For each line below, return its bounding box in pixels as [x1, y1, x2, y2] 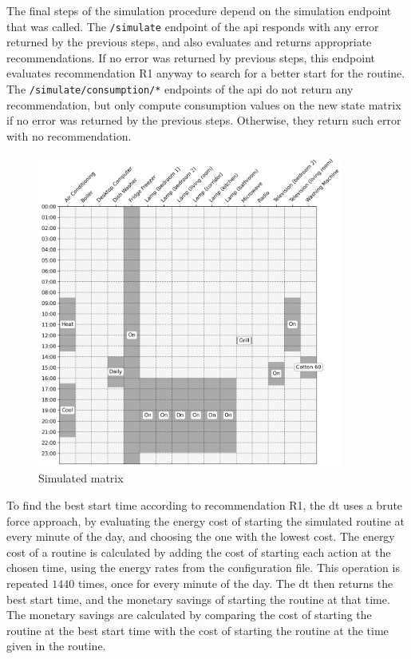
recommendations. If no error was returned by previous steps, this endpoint [6, 49, 375, 66]
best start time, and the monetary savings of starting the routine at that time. [6, 590, 390, 607]
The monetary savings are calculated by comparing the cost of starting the [6, 606, 372, 623]
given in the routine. [6, 637, 106, 654]
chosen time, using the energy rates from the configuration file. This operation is [6, 559, 400, 576]
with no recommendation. [6, 127, 132, 144]
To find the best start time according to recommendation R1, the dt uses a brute [6, 497, 403, 514]
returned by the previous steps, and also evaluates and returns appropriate [6, 34, 372, 50]
